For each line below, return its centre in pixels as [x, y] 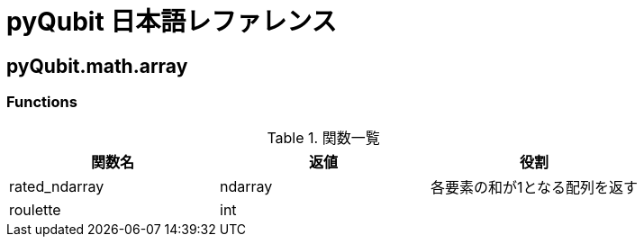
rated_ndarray [57, 186]
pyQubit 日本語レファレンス [172, 22]
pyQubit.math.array [97, 66]
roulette [35, 209]
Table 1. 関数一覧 [323, 137]
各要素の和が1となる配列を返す [535, 187]
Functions [42, 102]
